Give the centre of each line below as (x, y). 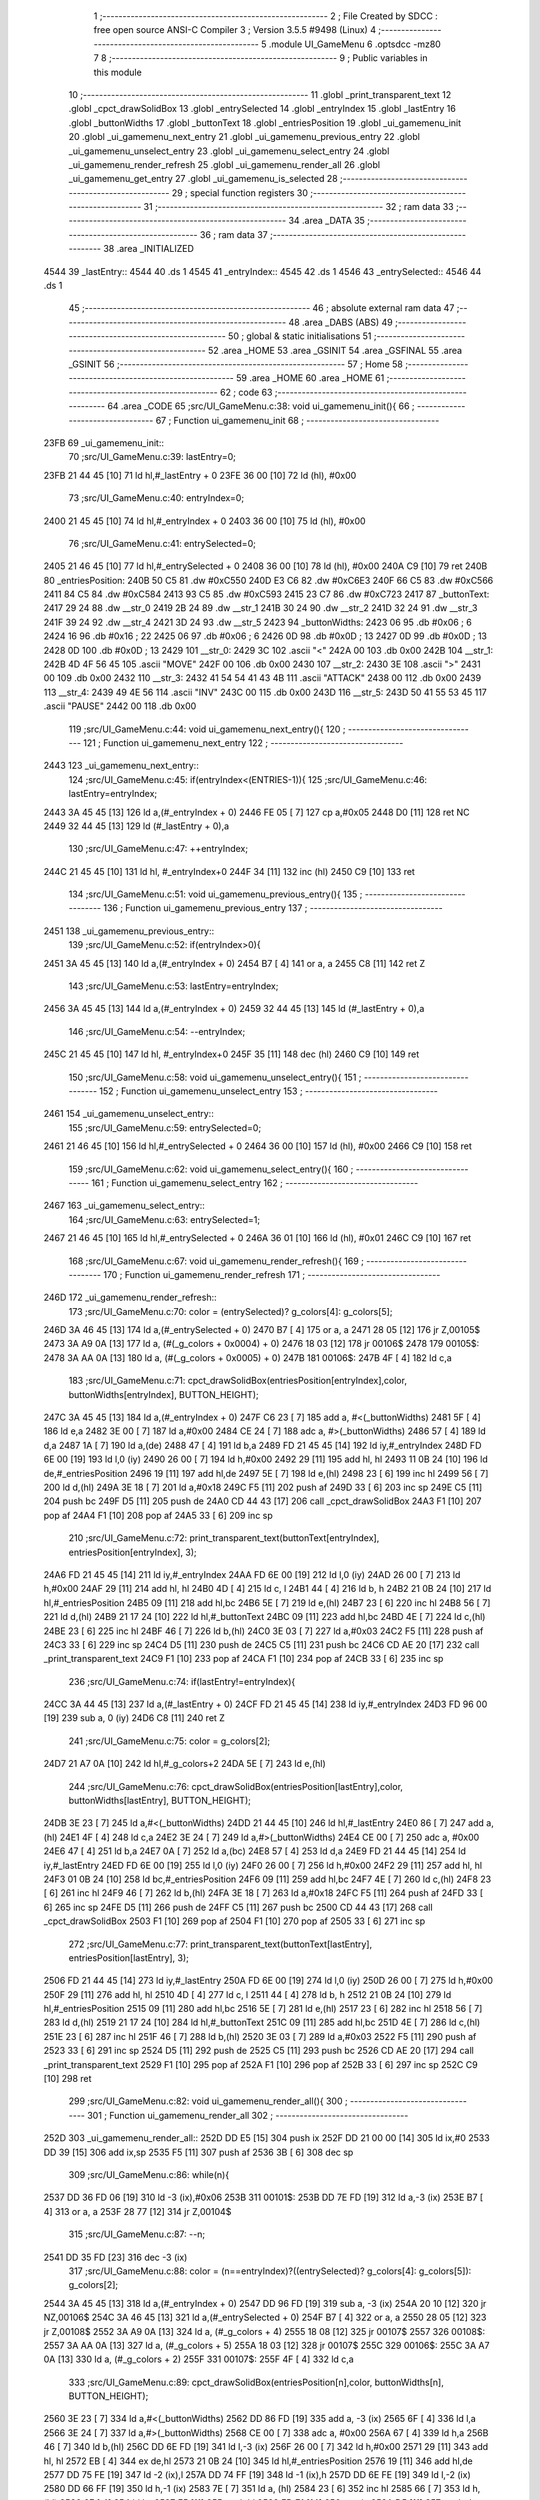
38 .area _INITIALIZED (149, 249)
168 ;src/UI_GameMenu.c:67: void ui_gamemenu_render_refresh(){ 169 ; (216, 1261)
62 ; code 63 (246, 392)
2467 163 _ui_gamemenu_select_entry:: (124, 1206)
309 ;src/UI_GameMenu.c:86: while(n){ (149, 2174)
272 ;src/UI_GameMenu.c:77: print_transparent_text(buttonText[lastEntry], (220, 1944)
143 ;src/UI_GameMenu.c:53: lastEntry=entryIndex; (173, 986)
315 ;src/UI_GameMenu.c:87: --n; (136, 2234)
